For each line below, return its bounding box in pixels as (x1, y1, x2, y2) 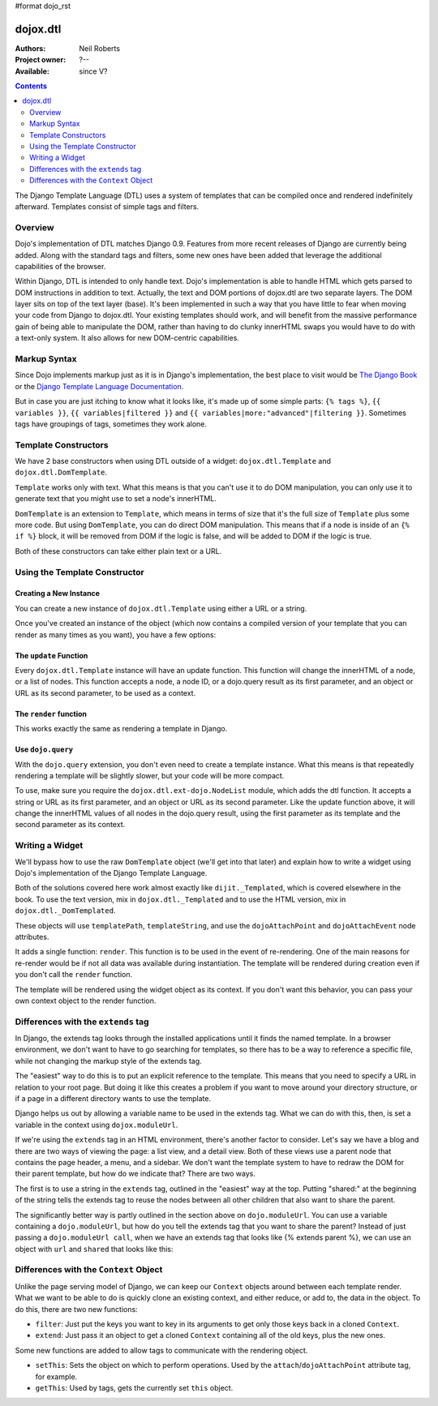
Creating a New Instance (15, 589, 101, 598)
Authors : (15, 43, 46, 53)
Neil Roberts (79, 43, 121, 53)
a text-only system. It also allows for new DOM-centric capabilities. (15, 333, 239, 343)
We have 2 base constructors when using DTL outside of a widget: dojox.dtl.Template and (15, 457, 332, 466)
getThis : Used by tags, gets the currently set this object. (35, 1382, 234, 1392)
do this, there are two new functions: (15, 1304, 138, 1314)
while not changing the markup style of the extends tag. (15, 1056, 202, 1065)
